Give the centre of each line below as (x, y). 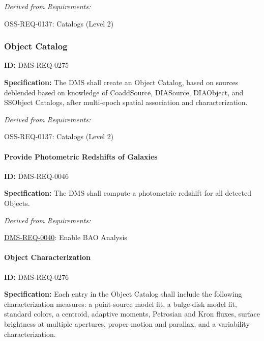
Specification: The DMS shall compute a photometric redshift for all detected (128, 193)
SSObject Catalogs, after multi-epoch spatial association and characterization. (126, 102)
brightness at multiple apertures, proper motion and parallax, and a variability (127, 323)
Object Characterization (48, 257)
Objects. (17, 203)
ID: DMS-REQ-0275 (36, 65)
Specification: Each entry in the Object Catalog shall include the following (123, 294)
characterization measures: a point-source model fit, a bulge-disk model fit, (121, 304)
